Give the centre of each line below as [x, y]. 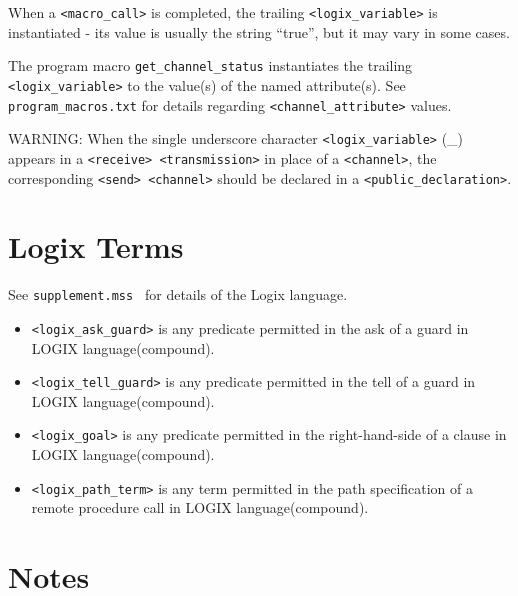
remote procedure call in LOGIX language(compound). [200, 507]
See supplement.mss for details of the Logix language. [178, 294]
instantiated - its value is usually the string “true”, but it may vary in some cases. [259, 31]
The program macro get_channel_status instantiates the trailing [210, 65]
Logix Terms [96, 246]
